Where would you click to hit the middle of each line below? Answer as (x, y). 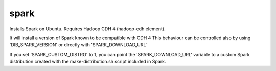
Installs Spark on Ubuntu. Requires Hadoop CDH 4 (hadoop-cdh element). (87, 29)
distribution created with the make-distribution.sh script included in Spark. (88, 62)
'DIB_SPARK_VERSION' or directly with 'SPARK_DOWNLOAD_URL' (78, 45)
